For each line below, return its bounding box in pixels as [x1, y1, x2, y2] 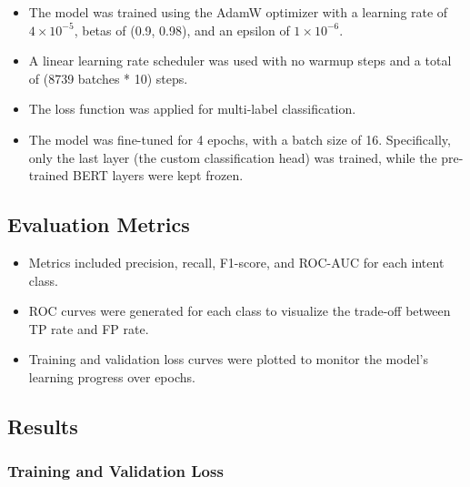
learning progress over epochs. [28, 367, 195, 386]
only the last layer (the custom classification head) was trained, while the [28, 147, 437, 167]
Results [7, 411, 78, 440]
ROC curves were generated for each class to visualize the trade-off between [28, 301, 451, 320]
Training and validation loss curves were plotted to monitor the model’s [28, 350, 428, 369]
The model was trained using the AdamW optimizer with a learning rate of [28, 3, 448, 21]
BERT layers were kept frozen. [73, 166, 244, 185]
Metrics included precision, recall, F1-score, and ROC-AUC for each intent [28, 252, 445, 271]
